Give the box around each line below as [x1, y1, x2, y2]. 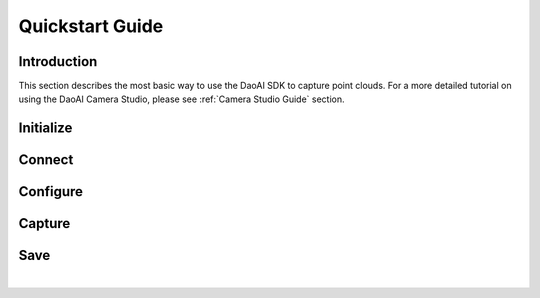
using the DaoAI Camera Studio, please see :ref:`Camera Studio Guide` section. [18, 93, 345, 105]
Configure [18, 183, 84, 200]
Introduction [18, 53, 98, 70]
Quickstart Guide [18, 15, 164, 37]
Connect [18, 151, 74, 169]
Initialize [18, 120, 73, 137]
